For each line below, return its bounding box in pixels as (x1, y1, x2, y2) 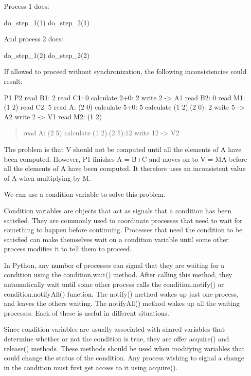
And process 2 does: (4, 34, 63, 44)
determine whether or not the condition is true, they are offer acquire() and (4, 334, 229, 344)
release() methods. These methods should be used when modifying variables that (4, 343, 245, 353)
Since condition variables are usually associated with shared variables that (4, 324, 225, 334)
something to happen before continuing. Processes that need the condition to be (4, 225, 243, 235)
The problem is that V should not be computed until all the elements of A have (4, 144, 242, 154)
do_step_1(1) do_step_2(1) (4, 17, 90, 27)
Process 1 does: (4, 1, 50, 11)
